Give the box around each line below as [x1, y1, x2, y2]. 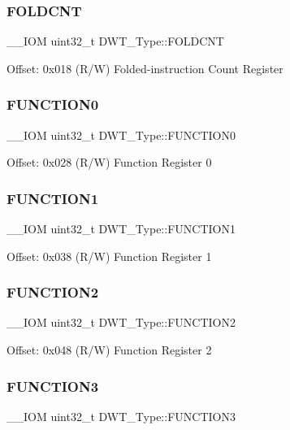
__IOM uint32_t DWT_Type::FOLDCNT [6, 33, 224, 50]
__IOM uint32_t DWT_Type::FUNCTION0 [6, 126, 236, 143]
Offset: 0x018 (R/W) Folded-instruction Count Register [6, 59, 284, 76]
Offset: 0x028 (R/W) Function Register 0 [6, 154, 212, 171]
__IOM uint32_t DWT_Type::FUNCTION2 [6, 314, 236, 331]
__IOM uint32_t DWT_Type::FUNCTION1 [6, 220, 236, 237]
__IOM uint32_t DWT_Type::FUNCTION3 [6, 407, 236, 424]
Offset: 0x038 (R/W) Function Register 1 [6, 247, 212, 264]
